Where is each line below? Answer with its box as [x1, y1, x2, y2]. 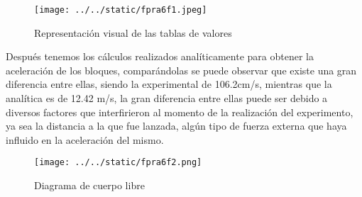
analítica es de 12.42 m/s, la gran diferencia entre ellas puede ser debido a [6, 91, 328, 106]
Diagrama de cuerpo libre [34, 178, 145, 193]
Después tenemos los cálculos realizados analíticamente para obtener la [6, 49, 314, 64]
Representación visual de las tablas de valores [34, 25, 232, 40]
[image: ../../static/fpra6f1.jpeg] [34, 5, 207, 15]
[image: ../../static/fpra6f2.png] [34, 157, 202, 168]
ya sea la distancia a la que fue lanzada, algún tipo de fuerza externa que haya [6, 118, 347, 133]
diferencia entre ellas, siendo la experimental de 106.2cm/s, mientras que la [6, 77, 332, 91]
